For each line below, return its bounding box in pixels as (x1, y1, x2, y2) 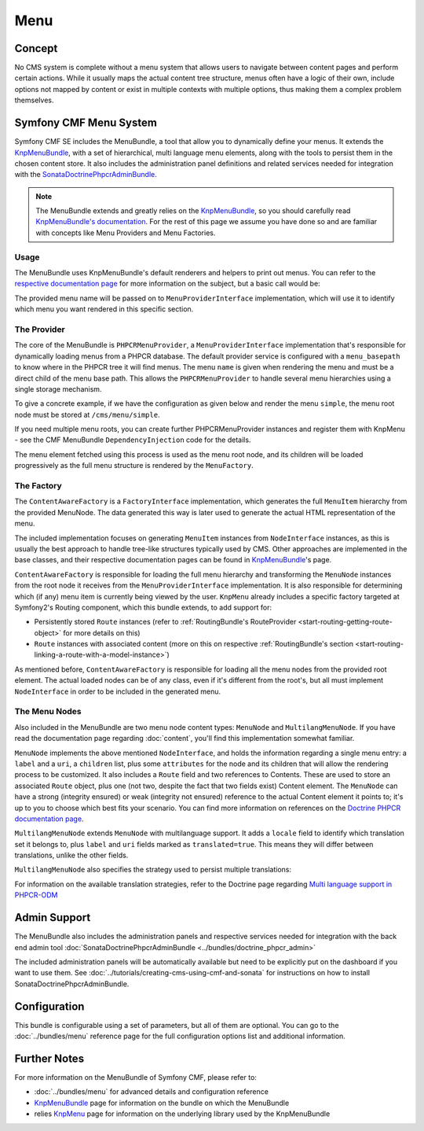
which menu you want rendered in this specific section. (14, 304, 194, 314)
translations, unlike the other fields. (14, 850, 129, 860)
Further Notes (14, 1052, 85, 1065)
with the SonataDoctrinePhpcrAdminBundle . (14, 170, 157, 179)
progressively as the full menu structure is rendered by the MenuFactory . (14, 461, 254, 470)
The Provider (14, 323, 66, 334)
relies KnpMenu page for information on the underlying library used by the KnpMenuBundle (34, 1109, 331, 1118)
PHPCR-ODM (14, 890, 58, 900)
